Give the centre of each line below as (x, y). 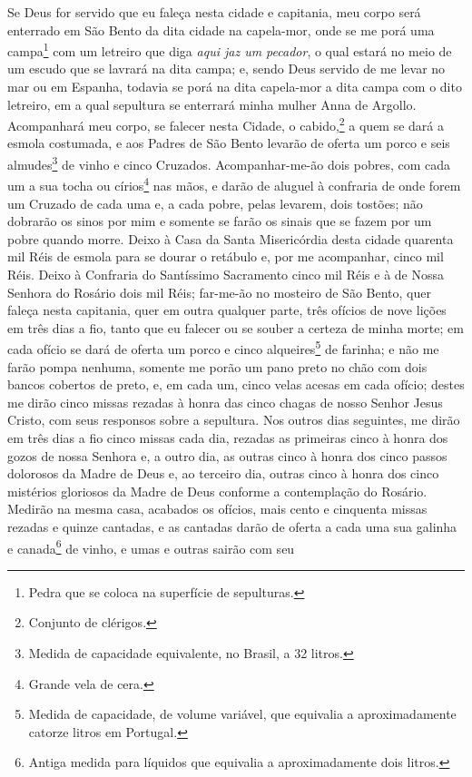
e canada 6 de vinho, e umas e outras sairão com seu (151, 546)
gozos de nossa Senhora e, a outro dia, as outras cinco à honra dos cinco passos (227, 455)
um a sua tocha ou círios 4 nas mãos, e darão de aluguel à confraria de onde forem (234, 184)
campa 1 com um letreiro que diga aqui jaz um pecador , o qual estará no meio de (230, 49)
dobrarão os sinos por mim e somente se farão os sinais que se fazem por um (220, 221)
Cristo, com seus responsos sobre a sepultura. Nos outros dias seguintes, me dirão (234, 420)
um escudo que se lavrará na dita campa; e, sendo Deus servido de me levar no (226, 69)
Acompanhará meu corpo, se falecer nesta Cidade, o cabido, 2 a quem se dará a (226, 124)
